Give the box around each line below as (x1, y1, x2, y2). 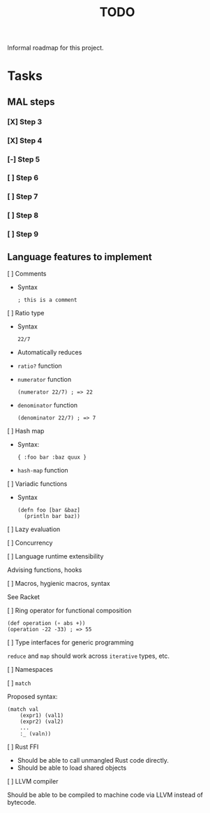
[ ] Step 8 (7, 210, 39, 220)
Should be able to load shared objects (17, 763, 127, 772)
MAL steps (7, 96, 55, 108)
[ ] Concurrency (7, 539, 53, 547)
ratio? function (17, 361, 63, 370)
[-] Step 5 (7, 154, 40, 164)
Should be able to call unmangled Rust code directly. (17, 756, 170, 765)
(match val (7, 706, 39, 713)
